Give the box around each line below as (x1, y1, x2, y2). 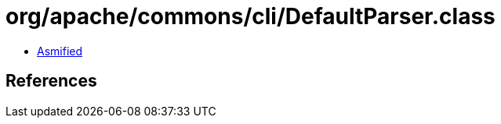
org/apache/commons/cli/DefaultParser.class (5, 3, 496, 30)
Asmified (37, 44, 83, 58)
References (5, 71, 97, 91)
